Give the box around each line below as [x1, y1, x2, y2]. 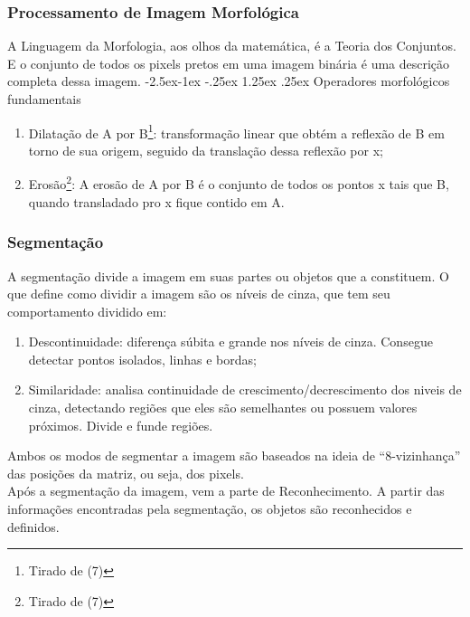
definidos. [7, 517, 60, 536]
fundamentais [7, 90, 81, 108]
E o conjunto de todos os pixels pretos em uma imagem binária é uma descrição [7, 53, 450, 72]
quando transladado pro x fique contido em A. [28, 192, 285, 211]
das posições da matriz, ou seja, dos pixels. [7, 463, 244, 482]
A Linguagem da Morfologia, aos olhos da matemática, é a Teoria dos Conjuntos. [7, 36, 456, 55]
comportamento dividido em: [7, 301, 167, 320]
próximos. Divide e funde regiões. [28, 415, 213, 434]
